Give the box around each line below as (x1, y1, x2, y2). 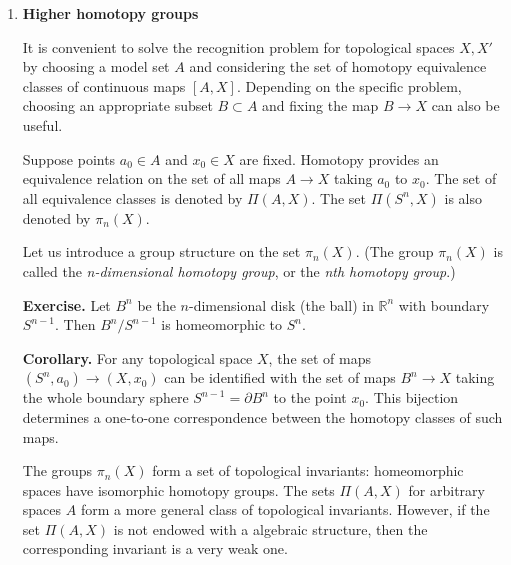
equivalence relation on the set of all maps (22, 168, 281, 189)
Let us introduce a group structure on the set (22, 241, 301, 262)
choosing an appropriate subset (22, 95, 213, 116)
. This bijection (365, 387, 459, 408)
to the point (273, 387, 347, 408)
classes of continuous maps (22, 75, 186, 96)
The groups (22, 460, 93, 481)
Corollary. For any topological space (22, 347, 253, 368)
